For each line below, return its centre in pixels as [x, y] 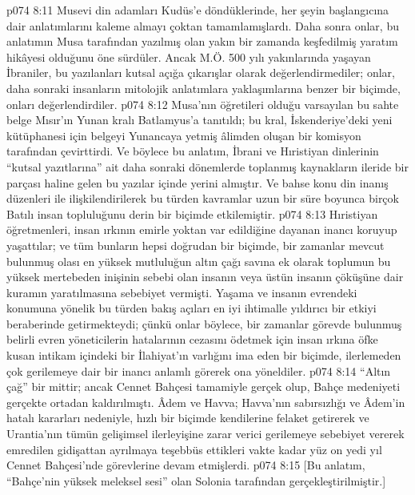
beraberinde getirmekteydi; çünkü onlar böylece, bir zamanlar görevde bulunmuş [204, 323]
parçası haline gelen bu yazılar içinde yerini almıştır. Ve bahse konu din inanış [198, 182]
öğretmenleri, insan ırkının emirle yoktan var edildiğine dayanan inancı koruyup [202, 229]
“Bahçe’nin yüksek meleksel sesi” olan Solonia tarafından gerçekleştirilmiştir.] [196, 480]
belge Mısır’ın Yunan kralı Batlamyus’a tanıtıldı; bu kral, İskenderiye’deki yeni [200, 120]
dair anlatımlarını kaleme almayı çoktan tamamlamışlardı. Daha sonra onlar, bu [203, 25]
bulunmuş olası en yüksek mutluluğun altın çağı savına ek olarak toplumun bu [199, 261]
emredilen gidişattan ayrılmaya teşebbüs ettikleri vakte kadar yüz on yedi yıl [194, 449]
